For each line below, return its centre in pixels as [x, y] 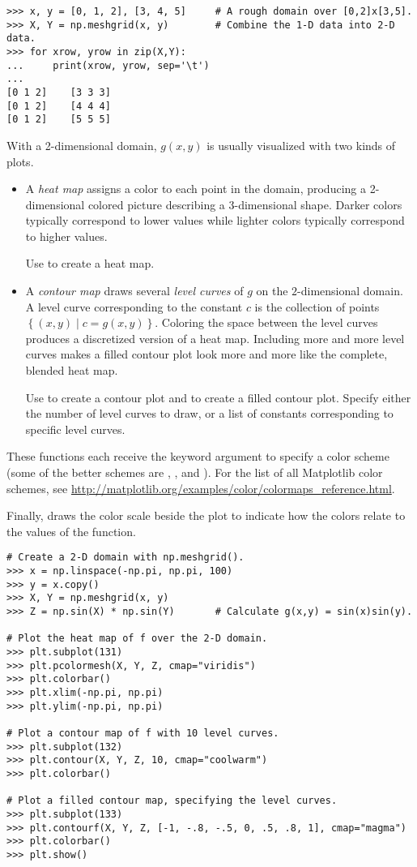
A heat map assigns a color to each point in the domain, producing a [196, 189]
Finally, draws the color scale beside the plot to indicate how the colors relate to [206, 515]
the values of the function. [71, 531]
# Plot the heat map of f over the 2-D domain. [137, 639]
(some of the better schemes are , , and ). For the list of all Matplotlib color [195, 472]
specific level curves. [75, 429]
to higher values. [66, 236]
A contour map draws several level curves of [134, 291]
